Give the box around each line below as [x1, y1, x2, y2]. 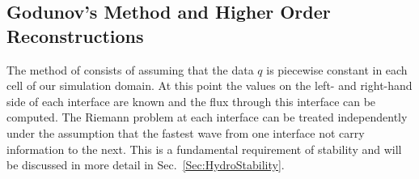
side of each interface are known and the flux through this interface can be [6, 92, 376, 109]
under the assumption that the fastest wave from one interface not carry [6, 124, 365, 141]
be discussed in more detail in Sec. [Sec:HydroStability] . [6, 156, 285, 173]
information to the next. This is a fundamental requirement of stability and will [6, 140, 402, 157]
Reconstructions [6, 23, 144, 48]
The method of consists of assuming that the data [6, 61, 254, 78]
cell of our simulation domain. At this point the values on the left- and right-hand [6, 77, 413, 94]
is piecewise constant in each [266, 61, 408, 78]
